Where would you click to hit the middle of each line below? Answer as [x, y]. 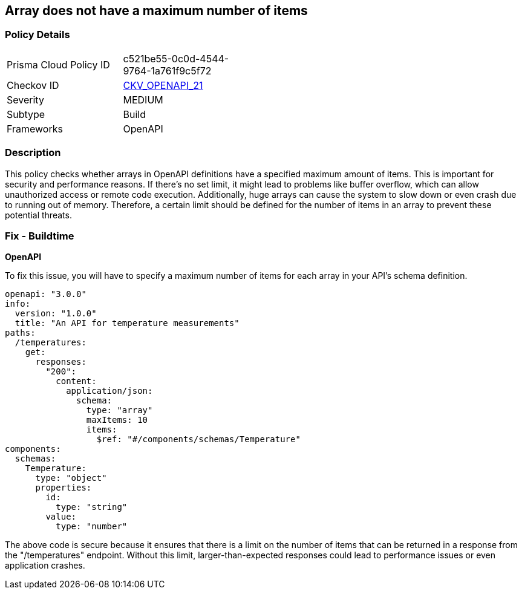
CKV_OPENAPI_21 [163, 85]
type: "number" [92, 527]
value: [61, 517]
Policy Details [38, 35]
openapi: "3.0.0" [46, 294]
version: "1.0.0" [56, 314]
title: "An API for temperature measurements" [127, 323]
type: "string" [92, 507]
